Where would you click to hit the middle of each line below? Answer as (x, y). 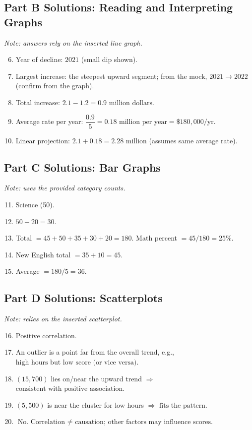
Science (27, 206)
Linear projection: (43, 140)
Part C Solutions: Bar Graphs (82, 167)
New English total (43, 254)
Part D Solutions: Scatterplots (83, 298)
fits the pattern (183, 405)
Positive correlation (45, 336)
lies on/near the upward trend (96, 378)
